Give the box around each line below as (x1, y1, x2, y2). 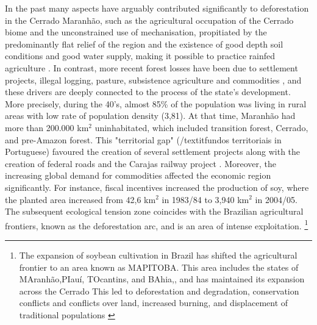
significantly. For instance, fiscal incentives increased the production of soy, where (5, 180, 309, 193)
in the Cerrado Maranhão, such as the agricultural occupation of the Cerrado (5, 13, 294, 26)
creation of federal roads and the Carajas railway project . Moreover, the (5, 157, 276, 170)
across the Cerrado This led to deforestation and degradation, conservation (19, 284, 299, 297)
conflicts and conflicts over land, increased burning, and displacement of (19, 296, 288, 309)
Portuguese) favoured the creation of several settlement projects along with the (5, 145, 301, 158)
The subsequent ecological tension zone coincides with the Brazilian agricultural (5, 205, 304, 218)
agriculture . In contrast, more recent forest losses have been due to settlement (5, 61, 298, 74)
